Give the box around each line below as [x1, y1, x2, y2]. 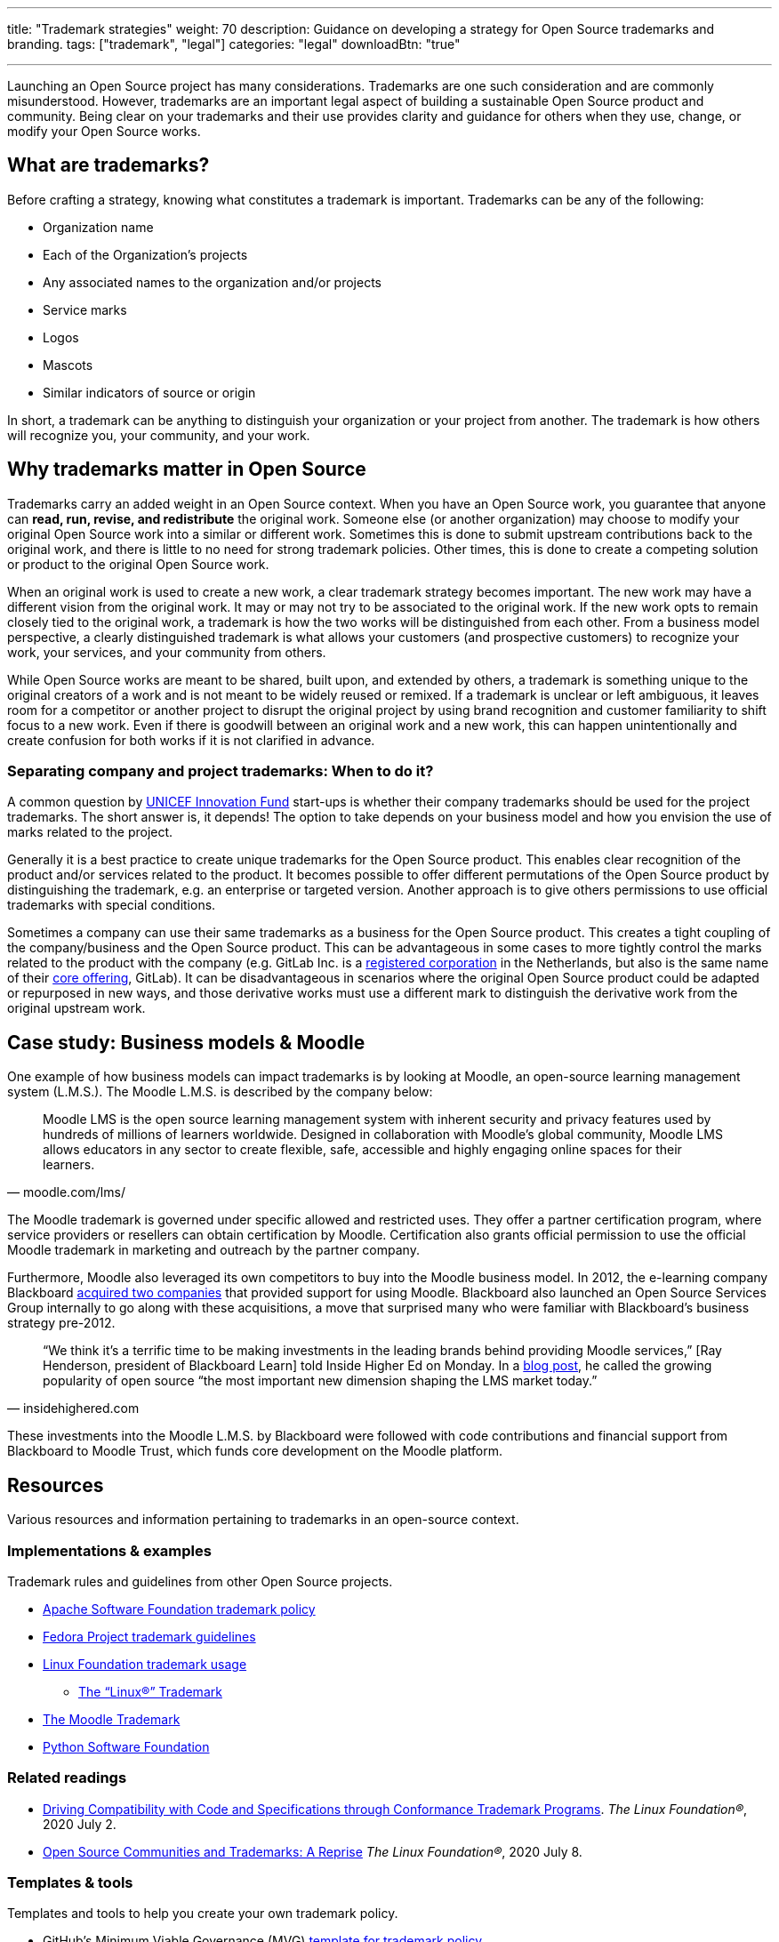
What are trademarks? [7, 154, 210, 177]
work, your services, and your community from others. [7, 644, 326, 660]
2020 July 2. [43, 1816, 116, 1832]
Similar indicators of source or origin [43, 384, 256, 400]
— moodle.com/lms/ [7, 1184, 125, 1200]
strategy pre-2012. [7, 1315, 116, 1331]
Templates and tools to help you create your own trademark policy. [7, 1906, 398, 1922]
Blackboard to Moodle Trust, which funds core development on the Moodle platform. [7, 1443, 502, 1459]
